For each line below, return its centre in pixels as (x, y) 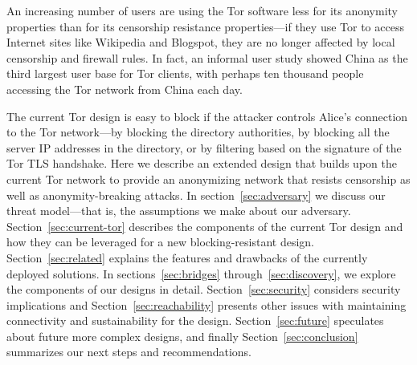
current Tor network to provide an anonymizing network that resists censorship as (208, 178)
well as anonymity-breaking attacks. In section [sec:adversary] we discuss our (196, 195)
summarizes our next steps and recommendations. (129, 352)
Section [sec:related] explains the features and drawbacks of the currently (187, 257)
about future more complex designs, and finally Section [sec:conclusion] (182, 336)
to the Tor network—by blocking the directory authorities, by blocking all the (198, 132)
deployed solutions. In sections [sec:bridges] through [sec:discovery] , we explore (201, 273)
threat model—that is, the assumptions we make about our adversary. (179, 211)
